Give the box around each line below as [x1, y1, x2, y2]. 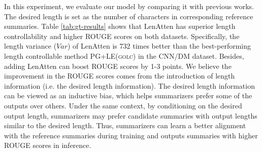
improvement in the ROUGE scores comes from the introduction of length [4, 70, 235, 81]
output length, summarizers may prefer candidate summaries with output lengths [4, 110, 257, 121]
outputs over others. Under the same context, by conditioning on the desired [4, 100, 242, 110]
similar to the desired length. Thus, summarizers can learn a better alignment [4, 120, 246, 131]
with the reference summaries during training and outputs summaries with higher [4, 130, 258, 140]
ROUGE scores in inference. [4, 140, 91, 150]
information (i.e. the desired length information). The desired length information [4, 80, 255, 91]
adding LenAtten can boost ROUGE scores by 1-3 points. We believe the [4, 60, 232, 71]
